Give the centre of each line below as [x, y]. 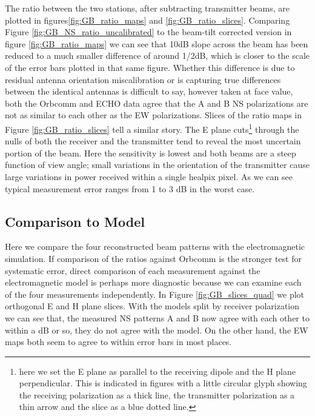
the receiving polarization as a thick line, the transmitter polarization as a [157, 394]
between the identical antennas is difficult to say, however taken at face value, [149, 91]
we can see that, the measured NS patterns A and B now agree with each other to [157, 317]
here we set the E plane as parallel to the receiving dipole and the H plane [157, 371]
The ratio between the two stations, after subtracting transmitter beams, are [147, 8]
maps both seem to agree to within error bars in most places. [118, 342]
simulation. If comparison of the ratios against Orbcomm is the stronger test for [153, 258]
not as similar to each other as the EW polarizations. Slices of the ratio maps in [154, 115]
